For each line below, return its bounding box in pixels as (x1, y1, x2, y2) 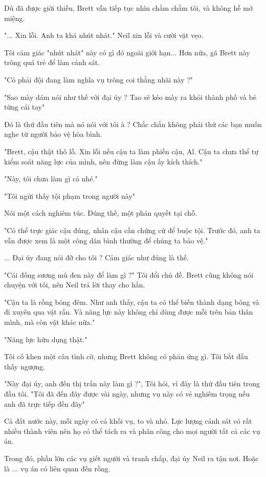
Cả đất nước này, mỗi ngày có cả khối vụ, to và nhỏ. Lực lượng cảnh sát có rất (4, 416, 252, 426)
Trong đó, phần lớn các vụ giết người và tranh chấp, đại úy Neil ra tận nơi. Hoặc (4, 453, 259, 463)
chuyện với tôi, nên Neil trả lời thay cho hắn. (4, 279, 145, 290)
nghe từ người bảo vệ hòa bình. (4, 129, 102, 139)
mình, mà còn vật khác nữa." (4, 317, 95, 327)
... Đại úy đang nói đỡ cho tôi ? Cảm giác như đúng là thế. (4, 252, 189, 263)
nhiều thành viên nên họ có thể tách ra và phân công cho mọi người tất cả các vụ (4, 425, 260, 436)
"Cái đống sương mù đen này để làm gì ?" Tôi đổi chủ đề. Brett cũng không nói (4, 269, 254, 280)
